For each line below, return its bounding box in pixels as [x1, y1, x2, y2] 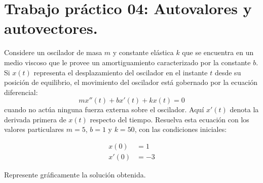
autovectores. [4, 18, 98, 38]
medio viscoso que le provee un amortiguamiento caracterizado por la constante [4, 57, 251, 67]
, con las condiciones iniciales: [134, 124, 227, 134]
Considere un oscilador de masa [4, 47, 102, 58]
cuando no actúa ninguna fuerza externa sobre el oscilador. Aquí [4, 104, 204, 115]
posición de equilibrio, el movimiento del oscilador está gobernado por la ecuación [4, 77, 258, 87]
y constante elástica [112, 47, 174, 58]
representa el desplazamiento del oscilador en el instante [33, 67, 208, 77]
